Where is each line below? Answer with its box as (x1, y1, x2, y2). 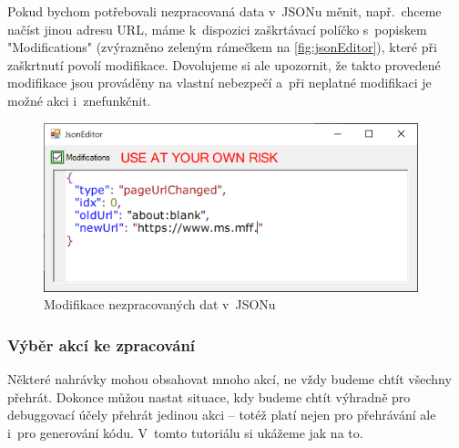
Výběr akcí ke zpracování (7, 333, 196, 356)
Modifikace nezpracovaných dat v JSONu (44, 295, 276, 314)
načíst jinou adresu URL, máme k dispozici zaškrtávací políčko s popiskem (7, 19, 427, 38)
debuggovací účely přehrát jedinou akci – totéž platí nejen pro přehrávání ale (7, 405, 436, 424)
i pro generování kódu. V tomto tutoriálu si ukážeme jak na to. (7, 423, 363, 442)
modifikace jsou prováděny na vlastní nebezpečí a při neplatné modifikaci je (7, 73, 432, 92)
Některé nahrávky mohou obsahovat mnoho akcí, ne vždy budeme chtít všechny (7, 370, 452, 389)
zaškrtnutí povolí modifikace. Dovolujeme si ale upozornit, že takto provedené (7, 55, 441, 74)
